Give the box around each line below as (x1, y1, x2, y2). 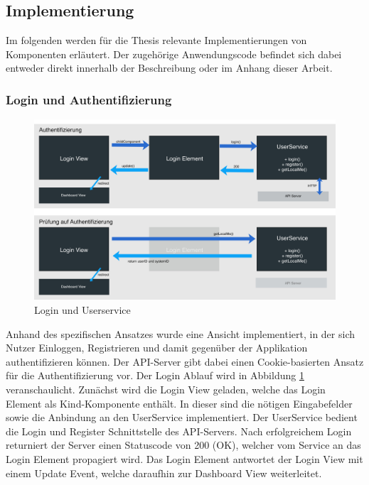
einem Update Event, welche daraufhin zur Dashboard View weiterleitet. (6, 465, 322, 480)
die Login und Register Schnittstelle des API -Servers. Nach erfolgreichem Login (6, 423, 352, 438)
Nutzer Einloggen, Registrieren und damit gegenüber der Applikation (6, 340, 308, 355)
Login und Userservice (34, 303, 131, 317)
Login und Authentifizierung (6, 90, 172, 108)
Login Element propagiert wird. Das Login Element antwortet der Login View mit (6, 451, 363, 466)
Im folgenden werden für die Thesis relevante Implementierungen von (6, 33, 307, 48)
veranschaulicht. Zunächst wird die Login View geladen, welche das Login (6, 382, 326, 396)
